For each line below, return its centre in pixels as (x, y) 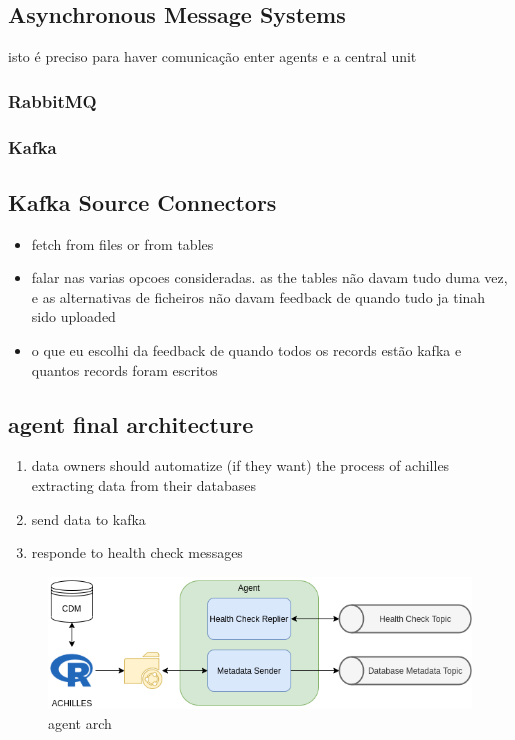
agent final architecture (131, 423)
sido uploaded (73, 316)
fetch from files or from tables (122, 243)
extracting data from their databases (144, 485)
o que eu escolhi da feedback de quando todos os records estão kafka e (246, 350)
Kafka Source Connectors (142, 201)
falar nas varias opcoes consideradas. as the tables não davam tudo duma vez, (269, 277)
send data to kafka (88, 518)
